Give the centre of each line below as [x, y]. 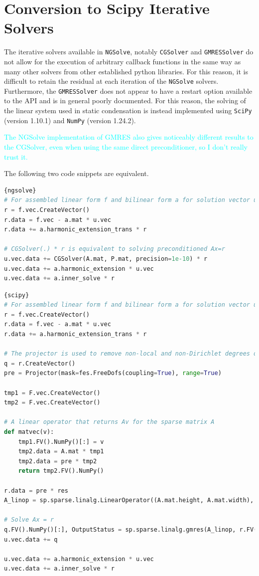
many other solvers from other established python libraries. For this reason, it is [126, 71]
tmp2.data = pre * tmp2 [58, 461]
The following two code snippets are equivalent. [76, 173]
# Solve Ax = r [29, 520]
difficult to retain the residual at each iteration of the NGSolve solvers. [111, 81]
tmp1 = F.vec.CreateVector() [52, 393]
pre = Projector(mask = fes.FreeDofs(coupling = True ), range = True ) [113, 373]
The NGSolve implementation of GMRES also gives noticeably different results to [129, 137]
